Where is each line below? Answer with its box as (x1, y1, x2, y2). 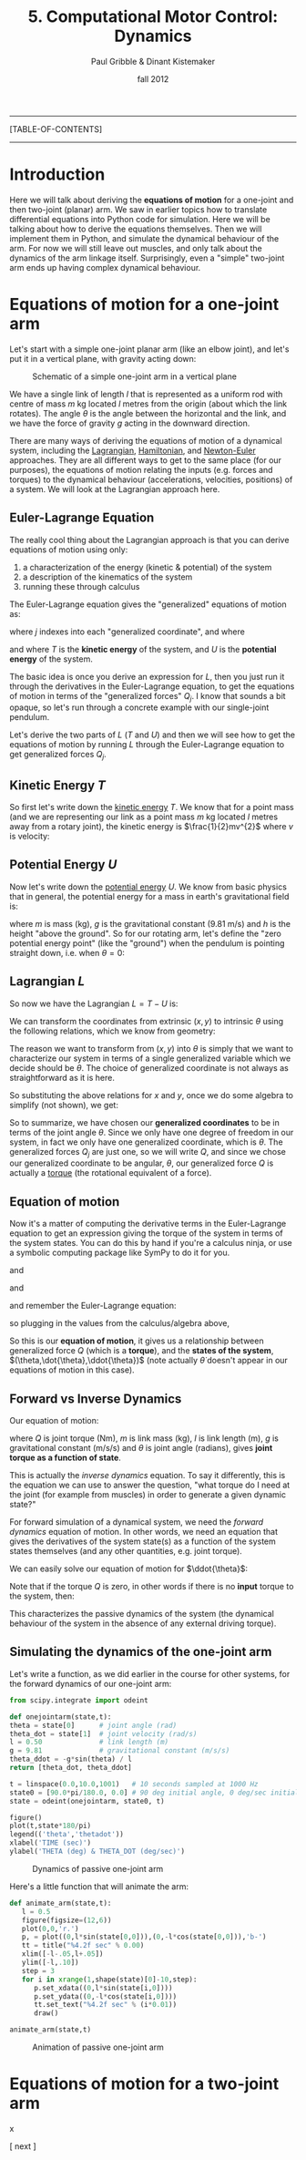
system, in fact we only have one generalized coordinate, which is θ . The (9, 1137, 284, 1147)
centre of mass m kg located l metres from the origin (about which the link (9, 398, 288, 409)
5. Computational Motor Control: (27, 6, 279, 27)
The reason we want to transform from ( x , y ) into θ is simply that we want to (9, 1043, 294, 1054)
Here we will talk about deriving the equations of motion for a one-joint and (9, 194, 294, 205)
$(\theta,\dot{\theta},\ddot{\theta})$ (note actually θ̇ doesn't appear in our (9, 1355, 289, 1366)
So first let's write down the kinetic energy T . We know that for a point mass (9, 802, 294, 813)
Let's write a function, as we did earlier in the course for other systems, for (9, 1668, 291, 1679)
